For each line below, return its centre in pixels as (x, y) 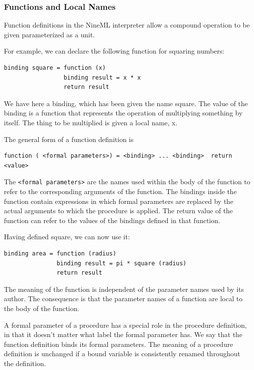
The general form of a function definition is (69, 139)
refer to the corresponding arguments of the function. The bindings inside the (120, 191)
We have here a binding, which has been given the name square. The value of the (126, 103)
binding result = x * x (102, 77)
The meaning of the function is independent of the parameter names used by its (124, 289)
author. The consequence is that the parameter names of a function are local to (123, 299)
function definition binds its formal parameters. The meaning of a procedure (119, 344)
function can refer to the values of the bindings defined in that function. (112, 220)
